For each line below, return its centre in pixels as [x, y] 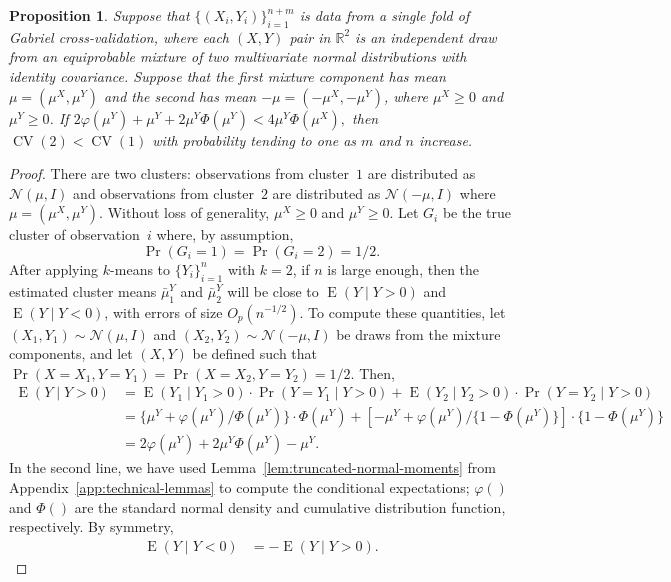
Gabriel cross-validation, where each [119, 36]
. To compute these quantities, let [402, 311]
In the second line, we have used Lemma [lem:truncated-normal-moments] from [253, 467]
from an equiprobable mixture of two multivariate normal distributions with [238, 56]
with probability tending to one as [254, 139]
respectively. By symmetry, [91, 526]
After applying [54, 268]
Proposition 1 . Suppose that [99, 15]
